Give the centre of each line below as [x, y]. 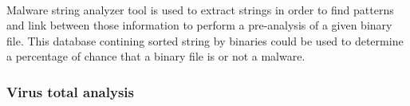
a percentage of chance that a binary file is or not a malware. [156, 56]
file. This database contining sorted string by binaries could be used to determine [205, 40]
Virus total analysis [70, 91]
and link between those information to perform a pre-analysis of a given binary [199, 25]
